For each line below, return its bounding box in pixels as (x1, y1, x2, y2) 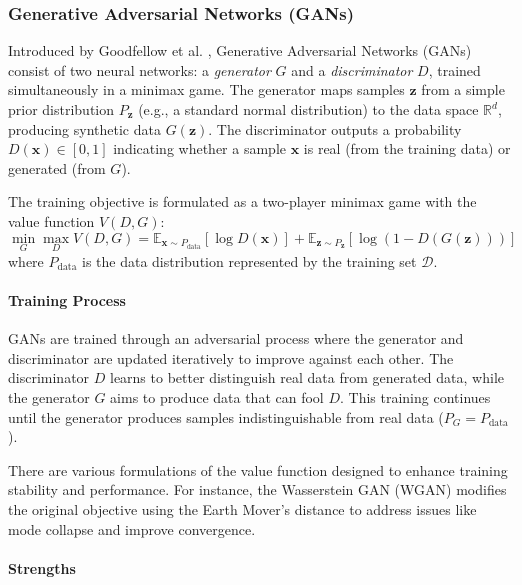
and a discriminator (291, 59, 413, 80)
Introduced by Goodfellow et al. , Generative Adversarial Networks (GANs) (8, 40, 472, 61)
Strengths (8, 557, 76, 578)
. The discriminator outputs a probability (208, 118, 462, 139)
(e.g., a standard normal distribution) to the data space (138, 99, 479, 119)
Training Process (8, 289, 126, 310)
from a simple (421, 79, 505, 100)
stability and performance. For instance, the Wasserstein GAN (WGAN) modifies (8, 479, 507, 500)
